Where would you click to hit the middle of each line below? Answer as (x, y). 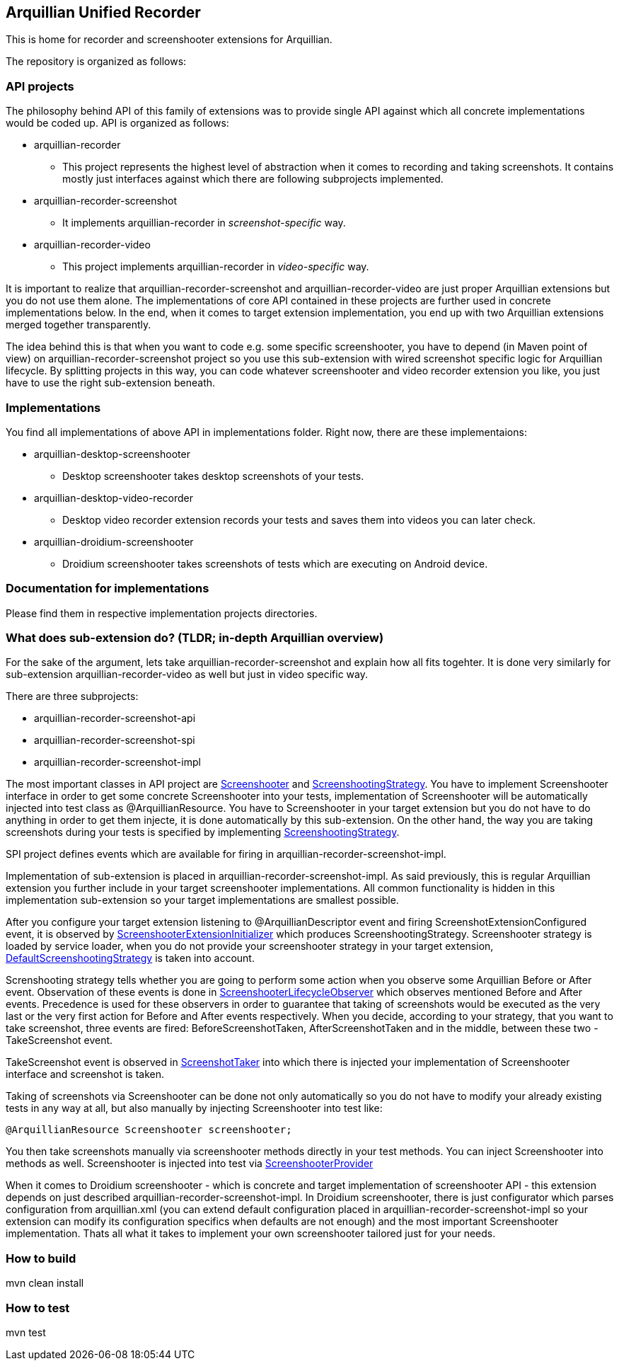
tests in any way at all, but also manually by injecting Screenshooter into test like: (194, 1108)
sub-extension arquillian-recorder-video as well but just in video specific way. (187, 675)
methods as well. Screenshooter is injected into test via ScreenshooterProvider (190, 1164)
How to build (41, 1258)
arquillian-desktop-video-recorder (114, 498)
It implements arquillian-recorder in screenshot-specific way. (204, 223)
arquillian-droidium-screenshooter (114, 541)
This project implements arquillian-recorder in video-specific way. (216, 267)
